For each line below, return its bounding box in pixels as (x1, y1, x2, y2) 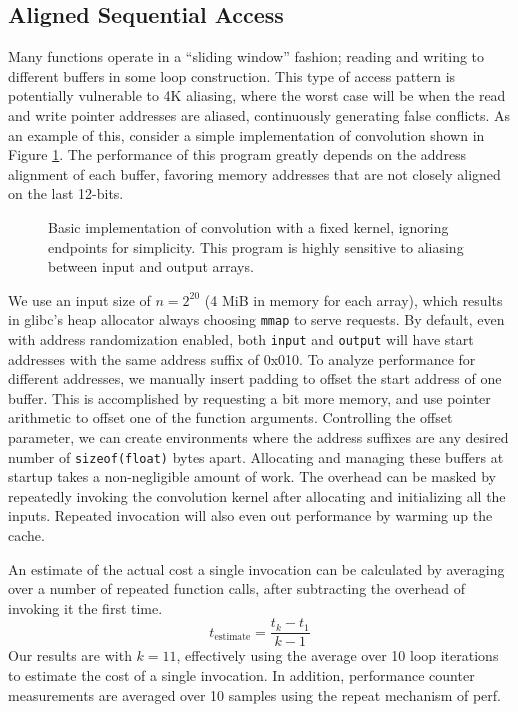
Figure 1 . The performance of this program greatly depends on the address (8, 144, 467, 165)
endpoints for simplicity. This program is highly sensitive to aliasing (48, 236, 464, 257)
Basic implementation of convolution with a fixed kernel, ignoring (48, 216, 449, 237)
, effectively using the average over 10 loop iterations (176, 645, 499, 666)
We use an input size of (8, 289, 151, 310)
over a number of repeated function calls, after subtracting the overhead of (8, 578, 465, 599)
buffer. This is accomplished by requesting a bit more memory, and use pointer (8, 387, 491, 408)
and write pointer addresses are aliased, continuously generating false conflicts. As (8, 104, 511, 125)
